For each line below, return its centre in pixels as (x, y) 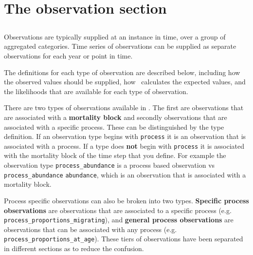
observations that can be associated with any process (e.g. (90, 229)
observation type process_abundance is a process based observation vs (109, 165)
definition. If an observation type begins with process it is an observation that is (125, 136)
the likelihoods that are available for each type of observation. (96, 91)
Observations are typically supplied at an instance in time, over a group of (115, 36)
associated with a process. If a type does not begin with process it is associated (124, 146)
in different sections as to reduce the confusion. (74, 248)
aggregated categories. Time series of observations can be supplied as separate (120, 46)
